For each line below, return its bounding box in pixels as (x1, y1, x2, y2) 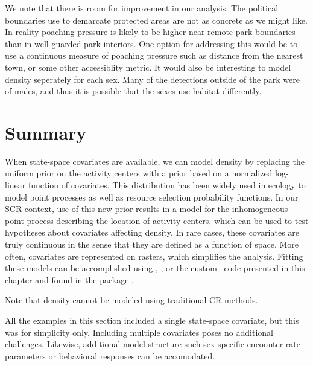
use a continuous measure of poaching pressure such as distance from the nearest (5, 49, 303, 62)
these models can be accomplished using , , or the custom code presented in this (5, 262, 305, 274)
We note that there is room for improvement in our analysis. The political (5, 2, 279, 14)
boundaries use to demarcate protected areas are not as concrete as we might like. (5, 13, 308, 26)
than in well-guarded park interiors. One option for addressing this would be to (5, 37, 298, 50)
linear (5, 179, 26, 191)
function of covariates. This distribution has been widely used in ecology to (28, 179, 306, 191)
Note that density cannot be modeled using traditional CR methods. (5, 294, 258, 306)
